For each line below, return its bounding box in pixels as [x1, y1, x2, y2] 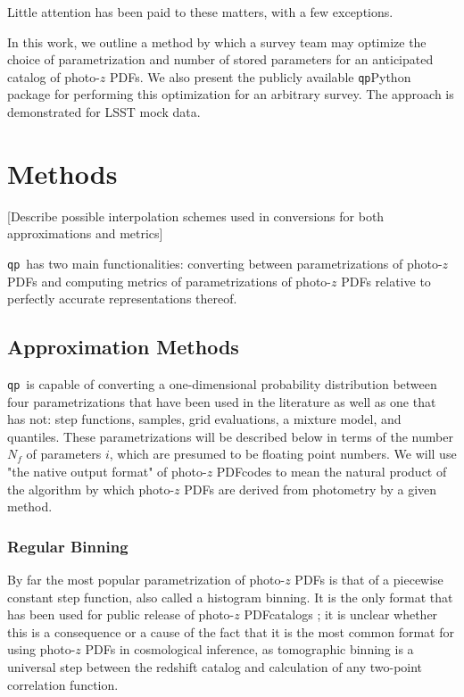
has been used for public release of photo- [7, 605, 235, 624]
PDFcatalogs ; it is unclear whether [244, 605, 438, 624]
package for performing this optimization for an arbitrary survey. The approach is [7, 85, 454, 104]
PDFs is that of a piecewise [294, 570, 443, 589]
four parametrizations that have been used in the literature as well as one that [7, 392, 436, 411]
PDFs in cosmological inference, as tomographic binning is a [85, 640, 414, 659]
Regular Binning [7, 535, 128, 557]
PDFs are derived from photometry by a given [184, 479, 437, 498]
